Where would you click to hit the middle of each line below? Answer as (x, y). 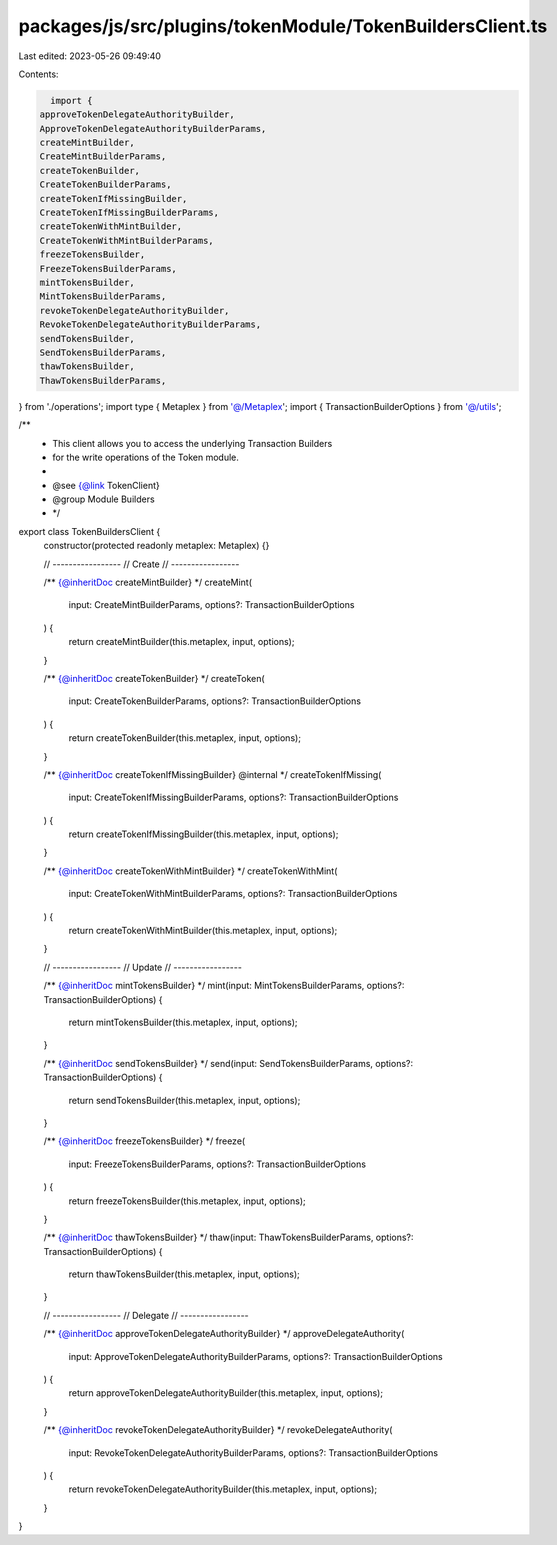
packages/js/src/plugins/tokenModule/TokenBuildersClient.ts (283, 26)
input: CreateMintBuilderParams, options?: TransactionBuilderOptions (211, 605)
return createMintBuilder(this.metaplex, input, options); (181, 642)
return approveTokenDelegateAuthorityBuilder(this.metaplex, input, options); (226, 1393)
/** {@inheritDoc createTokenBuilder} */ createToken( (154, 678)
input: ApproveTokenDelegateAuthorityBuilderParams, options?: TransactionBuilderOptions (256, 1356)
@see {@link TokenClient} (106, 485)
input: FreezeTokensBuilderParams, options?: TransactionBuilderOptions (217, 1164)
